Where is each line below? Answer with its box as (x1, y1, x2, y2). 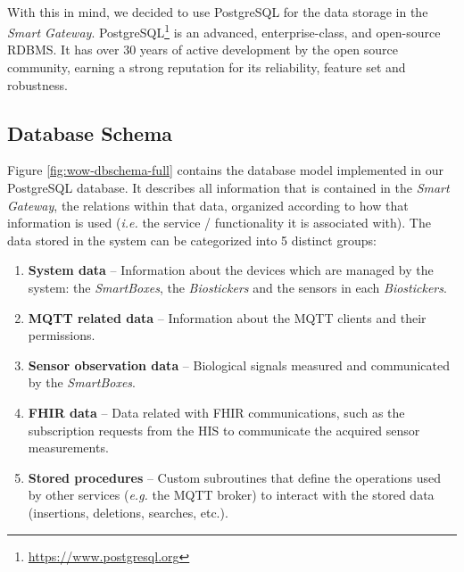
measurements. (28, 438, 109, 457)
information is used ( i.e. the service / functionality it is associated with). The (7, 213, 431, 232)
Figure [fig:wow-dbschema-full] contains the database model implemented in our (7, 161, 443, 179)
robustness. (7, 75, 68, 94)
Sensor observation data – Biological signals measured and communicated (28, 355, 450, 374)
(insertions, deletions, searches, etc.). (28, 502, 228, 521)
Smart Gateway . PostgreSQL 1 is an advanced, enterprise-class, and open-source (7, 21, 441, 41)
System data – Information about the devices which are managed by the (28, 261, 434, 279)
